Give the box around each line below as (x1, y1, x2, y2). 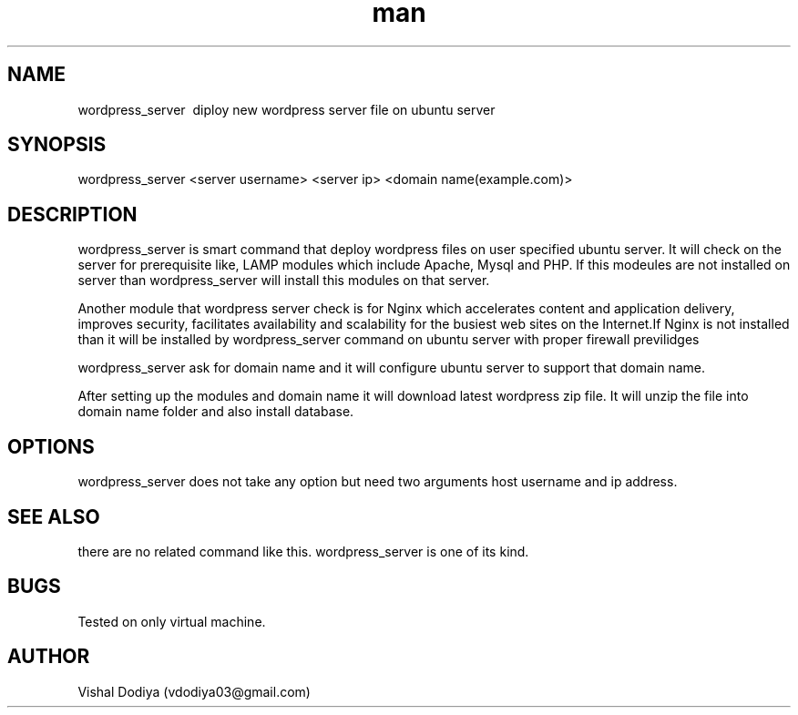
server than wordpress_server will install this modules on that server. (77, 272, 490, 289)
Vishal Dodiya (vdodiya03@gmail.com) (77, 683, 311, 700)
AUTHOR (7, 645, 90, 669)
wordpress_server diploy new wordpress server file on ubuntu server (77, 101, 496, 117)
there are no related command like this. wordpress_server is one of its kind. (77, 543, 529, 559)
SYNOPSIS (7, 133, 107, 157)
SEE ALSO (7, 505, 100, 528)
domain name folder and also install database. (77, 403, 354, 420)
